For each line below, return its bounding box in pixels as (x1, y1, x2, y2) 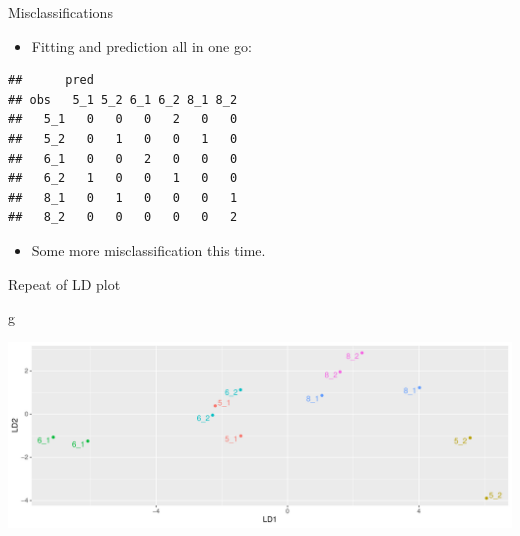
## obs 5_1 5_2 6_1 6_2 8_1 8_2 (8, 92, 238, 107)
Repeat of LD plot (8, 273, 121, 294)
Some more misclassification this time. (31, 239, 266, 260)
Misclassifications (8, 2, 113, 22)
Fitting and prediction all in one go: (31, 35, 252, 56)
